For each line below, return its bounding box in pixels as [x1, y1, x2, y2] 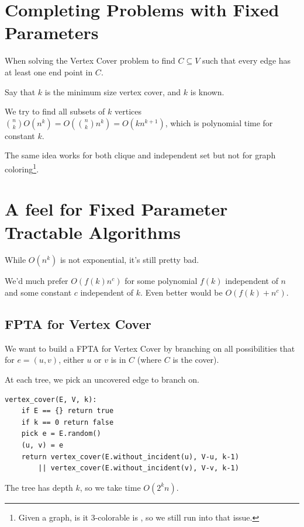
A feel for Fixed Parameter [5, 197, 228, 221]
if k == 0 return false [21, 418, 114, 427]
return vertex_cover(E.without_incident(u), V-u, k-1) [21, 452, 239, 461]
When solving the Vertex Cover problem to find [5, 54, 175, 67]
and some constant [5, 286, 72, 299]
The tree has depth [5, 481, 73, 493]
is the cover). [172, 353, 219, 366]
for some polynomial [125, 275, 198, 287]
